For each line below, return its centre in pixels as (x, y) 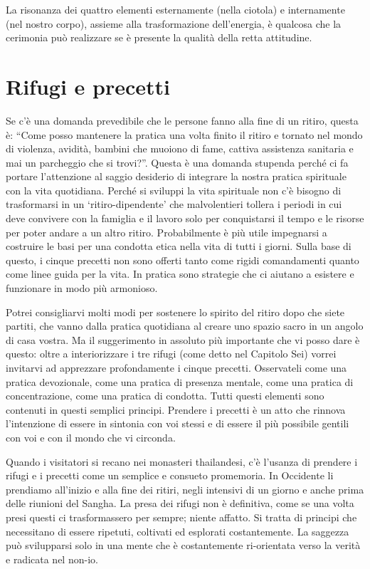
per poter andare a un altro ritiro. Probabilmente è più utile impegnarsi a (166, 232)
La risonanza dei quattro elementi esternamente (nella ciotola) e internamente (175, 9)
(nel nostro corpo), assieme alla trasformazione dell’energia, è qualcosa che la (174, 23)
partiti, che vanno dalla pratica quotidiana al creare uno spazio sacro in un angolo (185, 326)
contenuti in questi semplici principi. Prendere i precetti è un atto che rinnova (176, 409)
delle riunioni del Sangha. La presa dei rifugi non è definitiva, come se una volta (180, 503)
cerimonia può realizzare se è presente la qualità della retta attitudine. (159, 37)
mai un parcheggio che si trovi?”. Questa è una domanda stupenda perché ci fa (177, 162)
